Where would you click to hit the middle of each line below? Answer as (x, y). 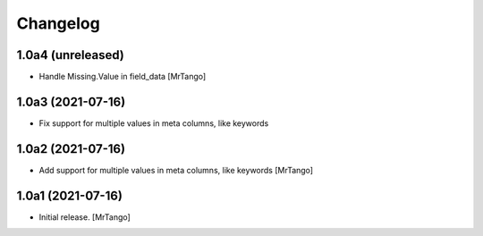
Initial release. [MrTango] (85, 217)
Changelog (58, 23)
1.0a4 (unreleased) (70, 55)
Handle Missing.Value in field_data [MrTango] (123, 77)
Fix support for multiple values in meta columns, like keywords (154, 123)
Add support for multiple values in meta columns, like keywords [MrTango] (176, 170)
